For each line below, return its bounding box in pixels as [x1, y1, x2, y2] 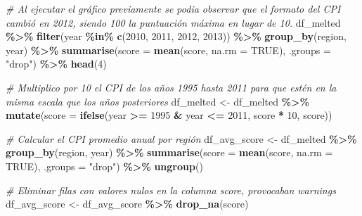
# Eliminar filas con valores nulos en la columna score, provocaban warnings [6, 182, 336, 197]
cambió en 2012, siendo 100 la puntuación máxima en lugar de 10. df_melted [6, 15, 341, 30]
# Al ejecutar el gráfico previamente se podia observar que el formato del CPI [6, 1, 341, 15]
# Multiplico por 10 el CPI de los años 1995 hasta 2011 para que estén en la [6, 80, 337, 94]
